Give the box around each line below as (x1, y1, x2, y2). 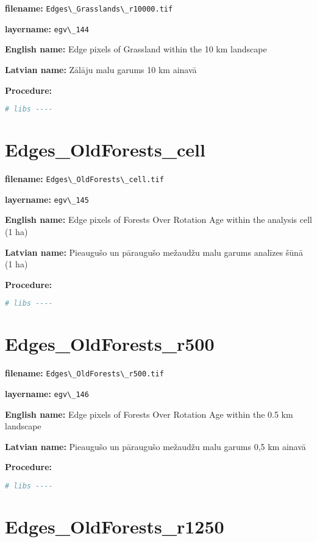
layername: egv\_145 (5, 192, 89, 205)
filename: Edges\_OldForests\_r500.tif (5, 367, 164, 379)
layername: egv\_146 (5, 387, 89, 400)
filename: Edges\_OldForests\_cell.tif (5, 172, 164, 185)
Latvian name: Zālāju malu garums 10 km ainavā (5, 63, 197, 76)
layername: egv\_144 (5, 22, 89, 35)
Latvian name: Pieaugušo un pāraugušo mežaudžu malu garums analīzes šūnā (5, 245, 303, 258)
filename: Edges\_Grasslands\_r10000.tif (5, 2, 173, 14)
